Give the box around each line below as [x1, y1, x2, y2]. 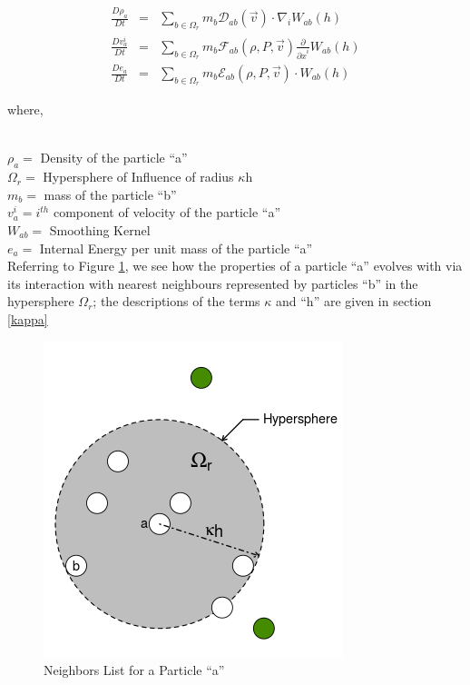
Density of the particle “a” [40, 148, 188, 167]
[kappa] [7, 309, 48, 328]
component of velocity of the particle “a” [53, 203, 280, 222]
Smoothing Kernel [49, 221, 151, 239]
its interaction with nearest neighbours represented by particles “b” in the [7, 273, 418, 293]
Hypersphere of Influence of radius [43, 167, 234, 186]
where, [7, 100, 44, 119]
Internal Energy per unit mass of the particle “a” [39, 238, 313, 257]
